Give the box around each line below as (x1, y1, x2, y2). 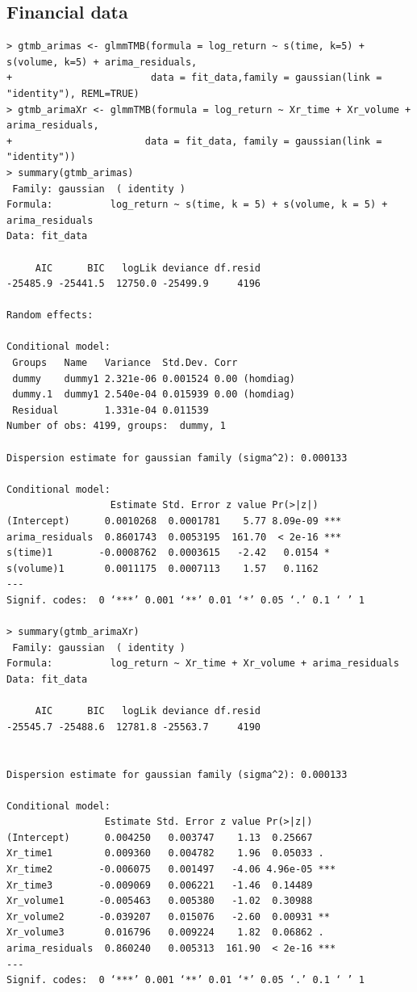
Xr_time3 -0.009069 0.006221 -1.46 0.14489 (6, 879, 313, 891)
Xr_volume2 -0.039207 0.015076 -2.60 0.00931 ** (6, 910, 330, 923)
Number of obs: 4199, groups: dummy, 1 (6, 420, 227, 432)
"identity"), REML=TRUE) (6, 87, 140, 99)
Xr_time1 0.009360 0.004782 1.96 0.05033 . (6, 847, 324, 860)
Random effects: (6, 309, 94, 322)
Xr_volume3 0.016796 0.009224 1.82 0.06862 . (6, 927, 324, 939)
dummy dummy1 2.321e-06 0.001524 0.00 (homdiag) (12, 372, 295, 385)
